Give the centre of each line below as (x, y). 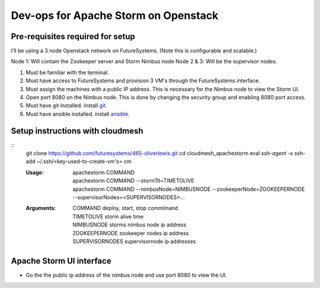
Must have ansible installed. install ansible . (78, 114)
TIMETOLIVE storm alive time (108, 216)
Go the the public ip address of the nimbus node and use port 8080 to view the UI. (127, 275)
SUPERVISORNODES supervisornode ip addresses (134, 241)
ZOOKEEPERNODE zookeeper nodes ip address (131, 233)
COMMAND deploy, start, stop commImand (125, 208)
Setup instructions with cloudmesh (77, 131)
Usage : (35, 172)
